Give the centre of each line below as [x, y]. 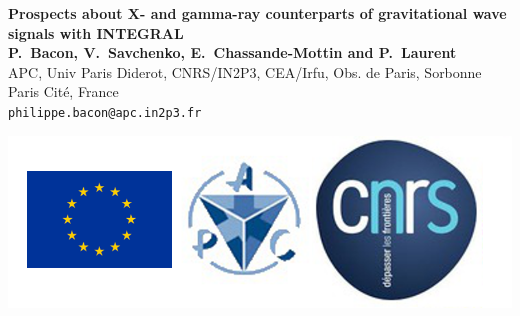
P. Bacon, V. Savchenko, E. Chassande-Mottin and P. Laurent [232, 52]
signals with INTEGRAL [96, 32]
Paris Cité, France [63, 91]
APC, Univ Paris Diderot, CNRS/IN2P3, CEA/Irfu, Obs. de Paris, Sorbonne [245, 71]
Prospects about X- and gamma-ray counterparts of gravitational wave [257, 13]
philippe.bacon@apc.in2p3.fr [105, 112]
